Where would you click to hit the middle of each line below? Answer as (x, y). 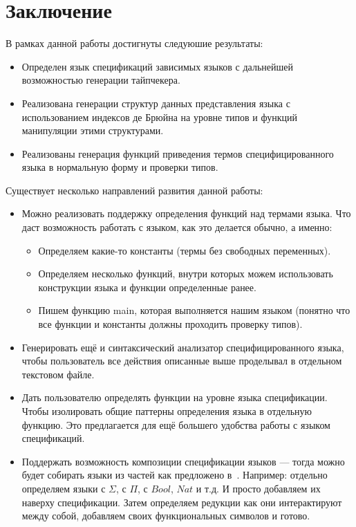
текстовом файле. (58, 374)
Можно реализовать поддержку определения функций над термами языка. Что (186, 213)
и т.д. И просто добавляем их (258, 488)
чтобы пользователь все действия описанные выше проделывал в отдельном (182, 361)
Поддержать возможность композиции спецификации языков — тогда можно (183, 461)
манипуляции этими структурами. (93, 130)
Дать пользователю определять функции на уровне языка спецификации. (175, 397)
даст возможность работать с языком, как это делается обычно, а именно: (177, 227)
